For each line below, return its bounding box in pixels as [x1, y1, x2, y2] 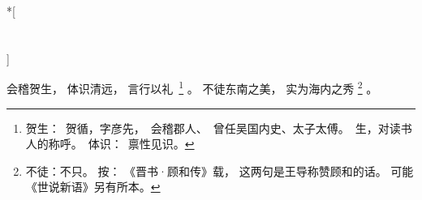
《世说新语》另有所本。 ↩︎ [25, 178, 161, 195]
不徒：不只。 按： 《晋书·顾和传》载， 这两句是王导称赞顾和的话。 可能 [25, 162, 414, 179]
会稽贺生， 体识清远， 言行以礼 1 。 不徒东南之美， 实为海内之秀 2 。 [6, 78, 378, 97]
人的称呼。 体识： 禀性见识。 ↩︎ [25, 135, 195, 152]
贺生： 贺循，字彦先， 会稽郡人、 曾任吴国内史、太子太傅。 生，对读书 [25, 119, 412, 136]
